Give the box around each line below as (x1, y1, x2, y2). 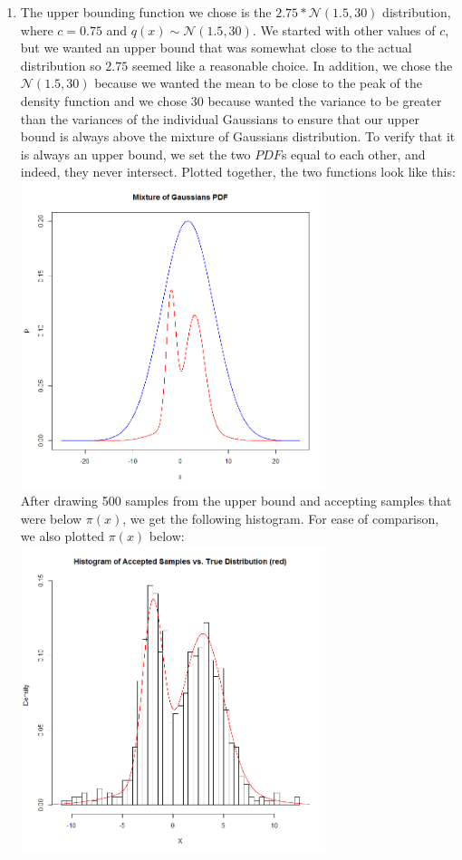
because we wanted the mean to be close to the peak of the (94, 73, 422, 92)
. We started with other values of (252, 20, 436, 39)
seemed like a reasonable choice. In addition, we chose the (131, 55, 453, 74)
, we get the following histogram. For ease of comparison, (122, 508, 439, 527)
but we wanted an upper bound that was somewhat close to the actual (20, 38, 412, 57)
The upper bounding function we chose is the (20, 3, 272, 21)
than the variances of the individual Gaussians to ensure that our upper (20, 109, 419, 128)
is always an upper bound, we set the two (20, 144, 251, 163)
